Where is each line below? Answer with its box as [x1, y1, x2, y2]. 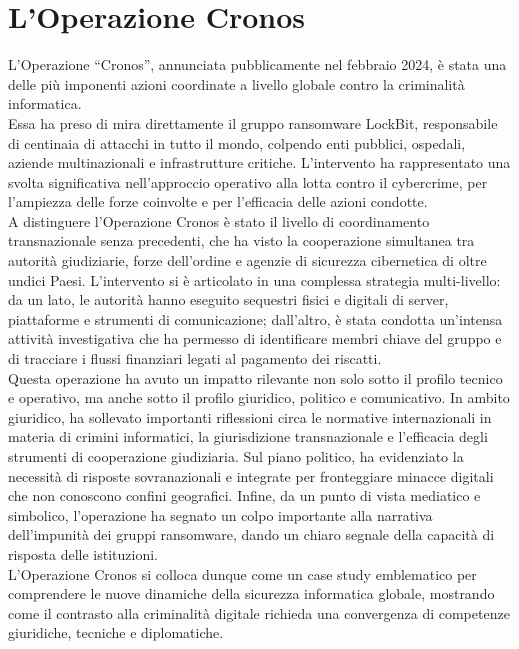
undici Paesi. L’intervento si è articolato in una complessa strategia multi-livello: [8, 269, 501, 290]
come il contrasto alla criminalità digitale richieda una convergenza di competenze [8, 602, 510, 623]
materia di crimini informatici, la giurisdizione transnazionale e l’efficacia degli [8, 426, 488, 447]
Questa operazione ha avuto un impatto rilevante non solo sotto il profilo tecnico [8, 367, 503, 388]
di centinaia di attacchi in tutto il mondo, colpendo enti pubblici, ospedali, [8, 132, 466, 153]
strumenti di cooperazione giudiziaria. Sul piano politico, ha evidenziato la [8, 446, 464, 466]
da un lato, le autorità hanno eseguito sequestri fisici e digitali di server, [8, 289, 449, 310]
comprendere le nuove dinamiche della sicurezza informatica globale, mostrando [8, 583, 495, 604]
